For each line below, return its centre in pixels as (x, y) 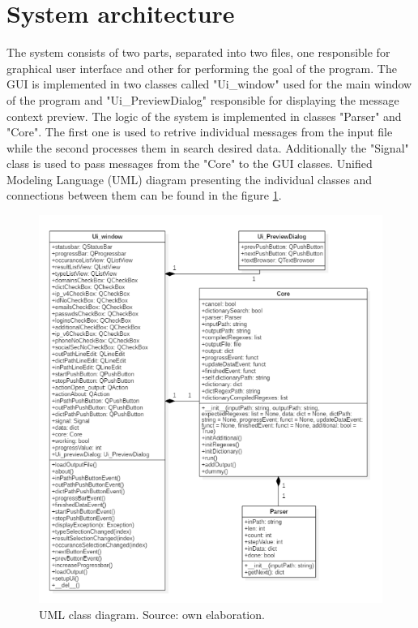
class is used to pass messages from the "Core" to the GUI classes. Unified (190, 163)
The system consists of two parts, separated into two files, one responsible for (198, 52)
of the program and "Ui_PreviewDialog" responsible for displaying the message (203, 99)
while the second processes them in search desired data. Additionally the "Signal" (208, 147)
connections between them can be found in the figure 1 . (144, 195)
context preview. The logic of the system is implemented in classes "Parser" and (204, 116)
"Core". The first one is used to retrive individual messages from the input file (200, 132)
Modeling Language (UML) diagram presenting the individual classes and (190, 179)
